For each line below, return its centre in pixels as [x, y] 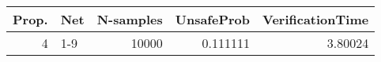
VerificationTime [316, 19]
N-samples [130, 19]
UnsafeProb [213, 19]
